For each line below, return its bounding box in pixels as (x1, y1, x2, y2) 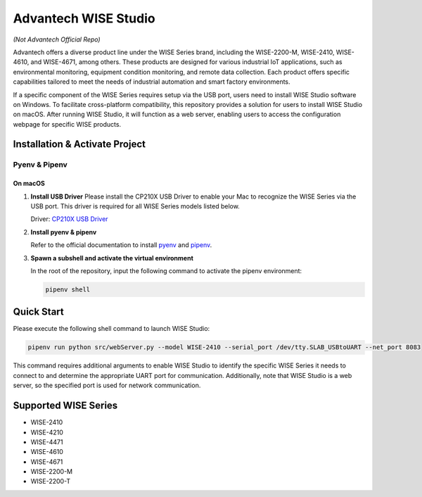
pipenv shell (45, 285, 91, 294)
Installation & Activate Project (13, 138, 146, 151)
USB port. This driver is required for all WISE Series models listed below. (30, 202, 241, 210)
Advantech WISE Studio (13, 11, 155, 26)
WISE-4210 (30, 428, 63, 436)
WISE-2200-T (30, 477, 71, 486)
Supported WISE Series (13, 400, 118, 412)
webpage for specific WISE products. (13, 120, 122, 128)
